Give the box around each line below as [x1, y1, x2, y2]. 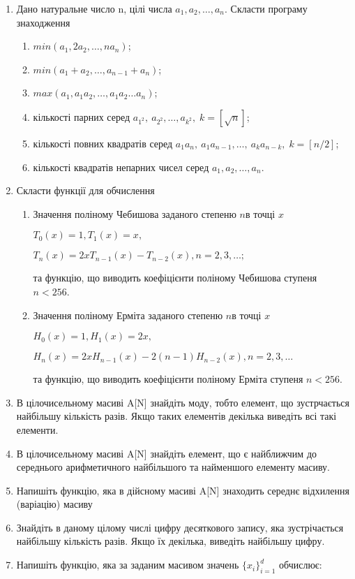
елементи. [16, 422, 59, 437]
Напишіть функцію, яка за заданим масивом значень [16, 557, 239, 572]
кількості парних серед [33, 109, 130, 124]
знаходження [16, 15, 70, 29]
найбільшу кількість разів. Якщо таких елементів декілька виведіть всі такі [16, 409, 337, 423]
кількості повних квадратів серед [33, 135, 173, 150]
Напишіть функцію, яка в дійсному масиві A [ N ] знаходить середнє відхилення [16, 483, 349, 497]
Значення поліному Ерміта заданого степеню [33, 307, 223, 322]
